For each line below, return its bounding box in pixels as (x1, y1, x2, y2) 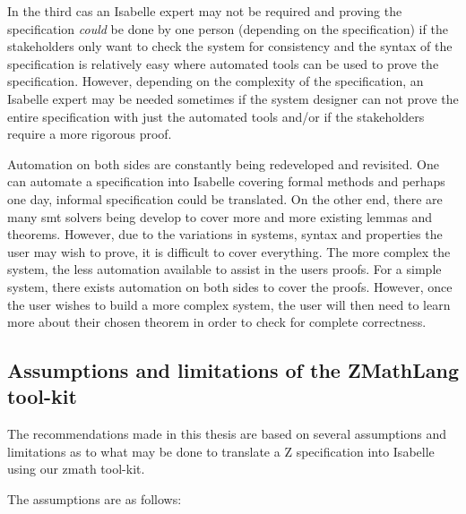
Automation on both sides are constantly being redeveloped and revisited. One (7, 154, 439, 173)
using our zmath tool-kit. (7, 459, 145, 478)
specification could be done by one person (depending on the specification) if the (7, 19, 448, 38)
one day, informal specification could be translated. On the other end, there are (7, 189, 443, 208)
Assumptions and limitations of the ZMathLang (7, 356, 459, 384)
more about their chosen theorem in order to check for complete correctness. (7, 313, 427, 331)
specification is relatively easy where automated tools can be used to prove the (7, 54, 439, 73)
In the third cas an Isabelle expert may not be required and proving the (7, 2, 402, 20)
